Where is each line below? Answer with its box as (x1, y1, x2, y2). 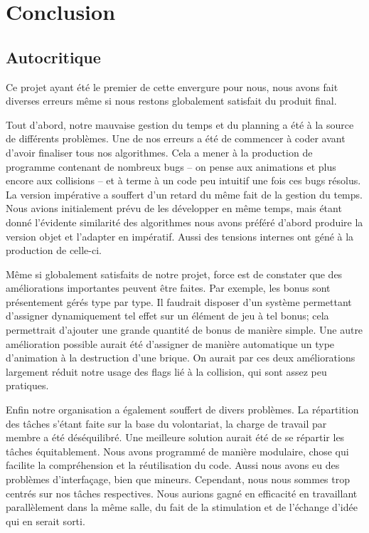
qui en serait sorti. (6, 513, 85, 528)
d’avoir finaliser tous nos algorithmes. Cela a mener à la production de (6, 144, 313, 159)
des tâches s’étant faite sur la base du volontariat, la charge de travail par (6, 416, 327, 431)
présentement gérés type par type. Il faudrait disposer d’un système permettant (6, 294, 352, 309)
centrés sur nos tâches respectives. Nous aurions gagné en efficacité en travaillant (6, 485, 358, 500)
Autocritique (6, 46, 101, 68)
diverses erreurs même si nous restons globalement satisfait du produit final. (6, 93, 337, 108)
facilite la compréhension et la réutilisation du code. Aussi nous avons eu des (6, 458, 340, 473)
